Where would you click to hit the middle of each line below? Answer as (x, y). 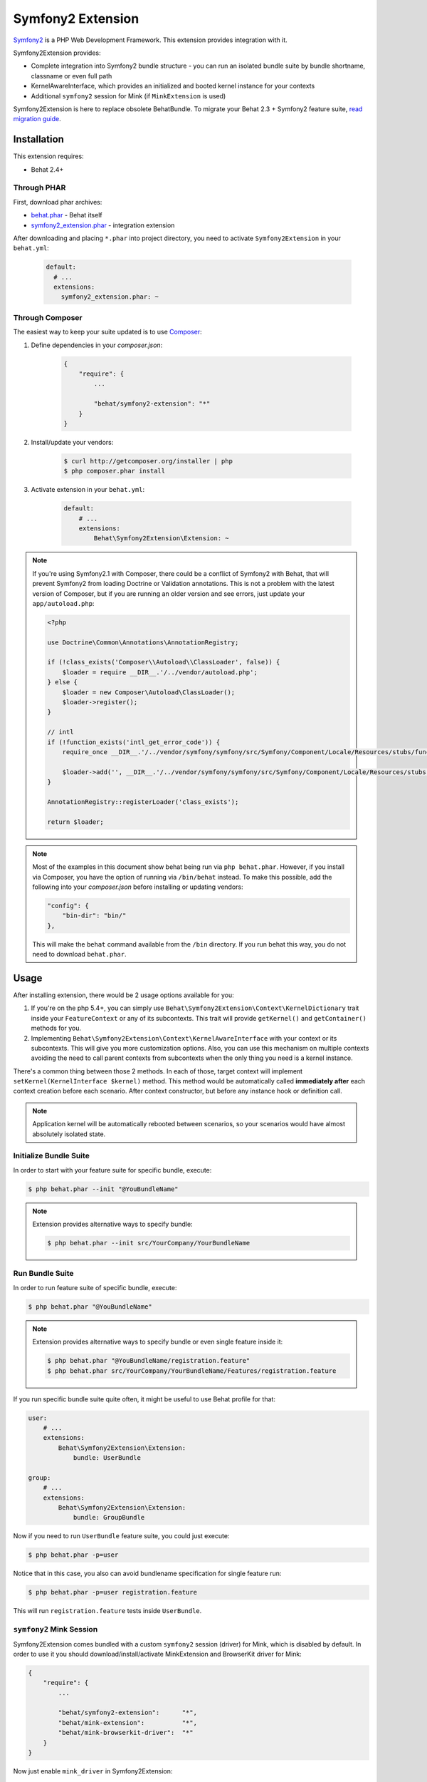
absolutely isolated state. (69, 1134)
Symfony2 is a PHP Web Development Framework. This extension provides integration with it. (150, 40)
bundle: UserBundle (107, 1458)
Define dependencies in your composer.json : (97, 345)
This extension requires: (49, 156)
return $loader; (76, 822)
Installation (38, 139)
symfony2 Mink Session (56, 1629)
